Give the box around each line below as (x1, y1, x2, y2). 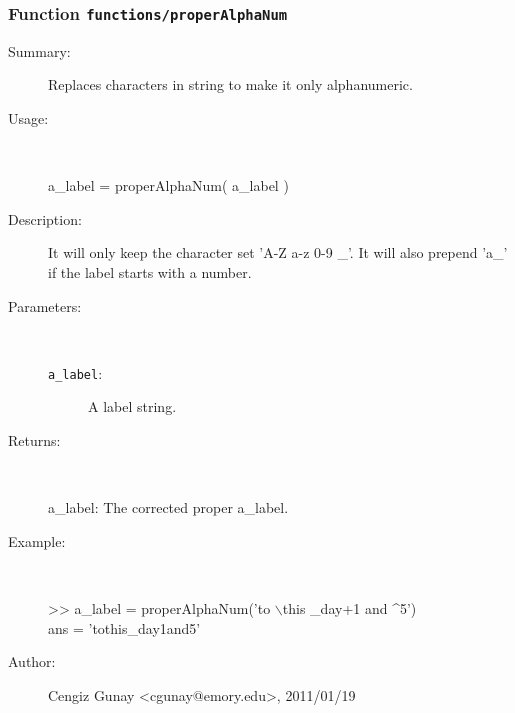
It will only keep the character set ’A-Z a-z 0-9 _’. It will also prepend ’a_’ (48, 242, 508, 263)
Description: (8, 208, 82, 229)
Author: (8, 651, 56, 672)
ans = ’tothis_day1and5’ (48, 617, 201, 638)
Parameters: (8, 295, 82, 316)
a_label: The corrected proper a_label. (48, 497, 289, 518)
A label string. (88, 396, 177, 417)
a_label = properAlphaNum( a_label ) (48, 175, 289, 196)
